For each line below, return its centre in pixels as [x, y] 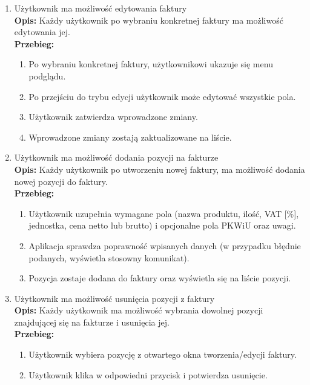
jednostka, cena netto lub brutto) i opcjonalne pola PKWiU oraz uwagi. [162, 225]
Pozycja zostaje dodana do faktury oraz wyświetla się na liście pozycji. [160, 278]
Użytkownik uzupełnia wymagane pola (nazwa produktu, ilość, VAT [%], [164, 213]
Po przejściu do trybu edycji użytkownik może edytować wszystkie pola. [162, 96]
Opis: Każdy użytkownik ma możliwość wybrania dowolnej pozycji [139, 310]
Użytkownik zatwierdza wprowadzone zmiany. [113, 117]
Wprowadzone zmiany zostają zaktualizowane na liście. [130, 137]
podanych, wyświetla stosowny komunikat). [109, 257]
